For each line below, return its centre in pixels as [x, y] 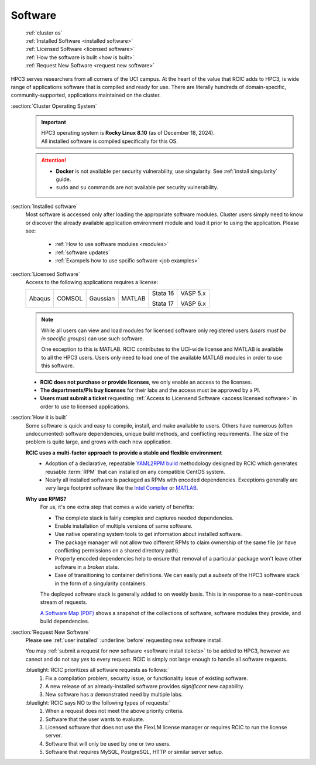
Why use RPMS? [46, 498]
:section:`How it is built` [39, 417]
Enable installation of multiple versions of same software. [123, 526]
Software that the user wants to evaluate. [95, 719]
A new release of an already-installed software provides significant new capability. [145, 686]
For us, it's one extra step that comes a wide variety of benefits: [117, 507]
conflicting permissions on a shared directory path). [117, 551]
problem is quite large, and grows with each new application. [99, 442]
